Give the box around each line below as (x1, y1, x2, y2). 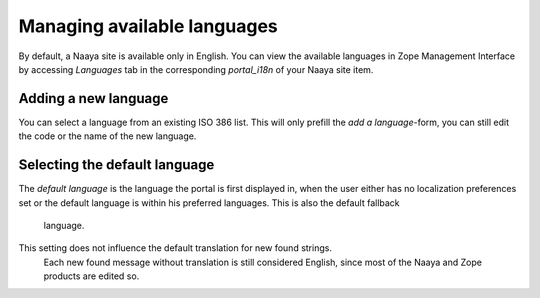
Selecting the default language (18, 156, 215, 174)
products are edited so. (43, 270, 140, 282)
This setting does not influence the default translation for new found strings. (18, 242, 332, 254)
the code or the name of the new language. (18, 130, 197, 142)
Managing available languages (18, 15, 279, 37)
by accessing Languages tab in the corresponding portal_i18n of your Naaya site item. (18, 63, 374, 75)
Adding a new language (18, 90, 169, 107)
